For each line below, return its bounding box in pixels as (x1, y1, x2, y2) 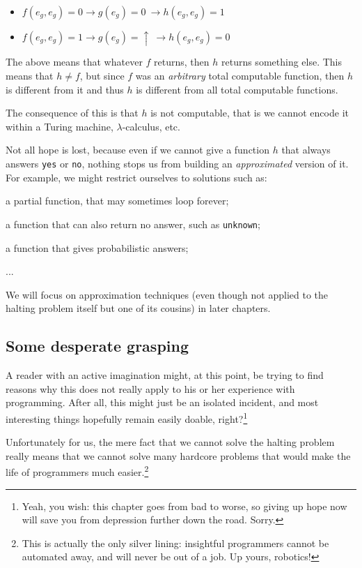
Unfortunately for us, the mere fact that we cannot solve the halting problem (6, 435, 335, 449)
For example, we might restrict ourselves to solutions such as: (6, 170, 267, 184)
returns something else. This (221, 54, 343, 69)
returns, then (154, 54, 210, 69)
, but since (79, 68, 125, 83)
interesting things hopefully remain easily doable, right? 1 (6, 409, 248, 426)
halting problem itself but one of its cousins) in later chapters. (6, 301, 271, 315)
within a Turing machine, (6, 119, 113, 133)
